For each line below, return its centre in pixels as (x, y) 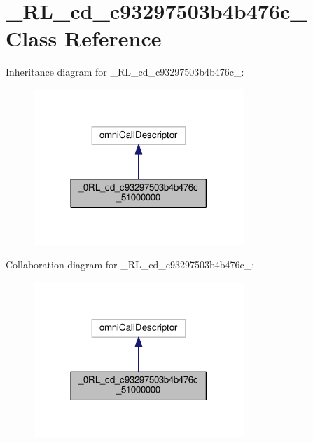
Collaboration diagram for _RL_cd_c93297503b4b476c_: (130, 265)
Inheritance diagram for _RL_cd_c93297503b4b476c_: (125, 72)
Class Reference (84, 38)
